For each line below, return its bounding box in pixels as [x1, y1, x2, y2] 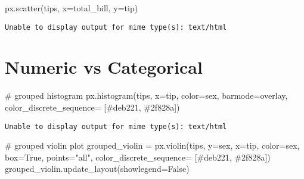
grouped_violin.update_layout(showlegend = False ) [5, 162, 190, 175]
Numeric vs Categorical [5, 55, 203, 79]
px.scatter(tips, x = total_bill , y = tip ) [5, 2, 138, 14]
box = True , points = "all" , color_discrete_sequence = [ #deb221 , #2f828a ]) [5, 150, 271, 163]
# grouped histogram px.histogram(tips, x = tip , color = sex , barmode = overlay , [5, 89, 288, 102]
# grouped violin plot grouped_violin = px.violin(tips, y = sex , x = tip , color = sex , [5, 139, 300, 152]
